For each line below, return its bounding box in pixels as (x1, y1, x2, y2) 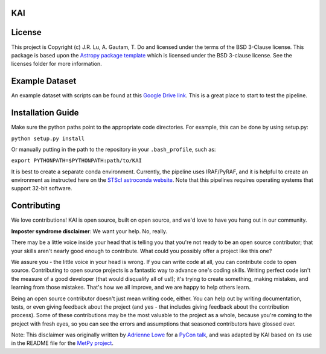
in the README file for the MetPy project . (11, 340, 114, 347)
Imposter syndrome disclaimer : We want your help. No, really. (11, 227, 168, 235)
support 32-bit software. (11, 185, 72, 192)
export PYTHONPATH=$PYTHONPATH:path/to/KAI (11, 157, 142, 164)
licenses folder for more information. (11, 60, 102, 68)
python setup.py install (11, 135, 85, 142)
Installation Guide (11, 108, 79, 118)
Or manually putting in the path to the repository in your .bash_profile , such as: (11, 146, 216, 153)
